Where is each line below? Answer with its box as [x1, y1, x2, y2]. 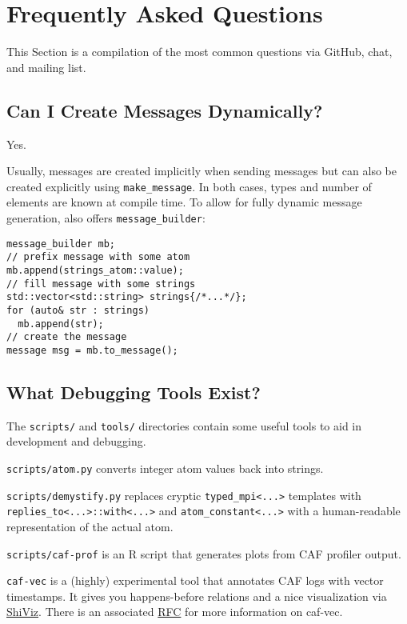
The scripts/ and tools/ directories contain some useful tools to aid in [6, 417, 362, 434]
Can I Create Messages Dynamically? [6, 98, 323, 122]
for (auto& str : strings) [6, 304, 150, 316]
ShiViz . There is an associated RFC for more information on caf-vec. [6, 603, 343, 620]
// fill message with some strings [6, 278, 196, 290]
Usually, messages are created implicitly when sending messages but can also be [6, 162, 397, 179]
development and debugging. [6, 433, 146, 450]
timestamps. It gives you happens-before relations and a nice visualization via [6, 587, 387, 604]
